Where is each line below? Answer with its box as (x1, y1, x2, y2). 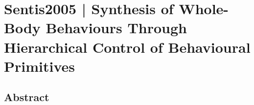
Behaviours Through (46, 18, 187, 38)
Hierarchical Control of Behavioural (4, 37, 251, 57)
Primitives (4, 56, 75, 76)
